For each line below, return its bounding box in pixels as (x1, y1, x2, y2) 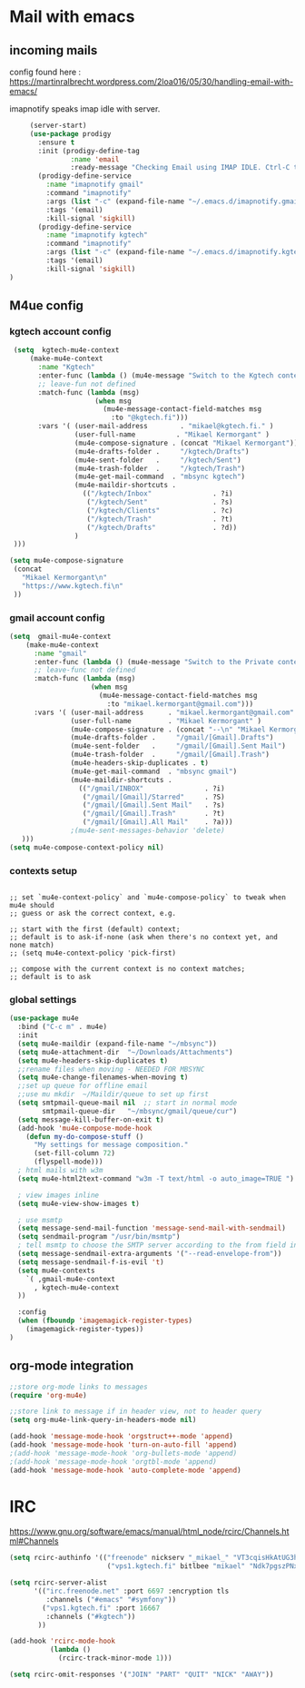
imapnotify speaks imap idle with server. (9, 103, 161, 114)
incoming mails (9, 43, 98, 58)
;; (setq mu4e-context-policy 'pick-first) (9, 948, 177, 958)
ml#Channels (9, 1536, 59, 1546)
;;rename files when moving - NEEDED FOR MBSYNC (17, 1065, 205, 1074)
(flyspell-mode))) (33, 1157, 103, 1167)
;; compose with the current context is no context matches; (9, 965, 246, 974)
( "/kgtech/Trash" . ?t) (86, 515, 233, 524)
